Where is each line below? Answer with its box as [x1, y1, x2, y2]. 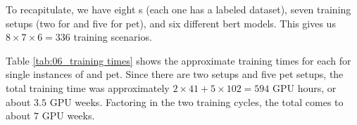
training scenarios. [73, 29, 152, 44]
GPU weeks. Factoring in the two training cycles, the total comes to [49, 94, 344, 109]
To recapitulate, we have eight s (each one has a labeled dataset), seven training [6, 2, 351, 16]
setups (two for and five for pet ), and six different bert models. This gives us [6, 15, 336, 30]
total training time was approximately [6, 80, 170, 95]
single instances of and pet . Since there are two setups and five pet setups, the [6, 67, 344, 81]
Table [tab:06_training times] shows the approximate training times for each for [6, 53, 351, 67]
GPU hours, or [272, 80, 337, 95]
